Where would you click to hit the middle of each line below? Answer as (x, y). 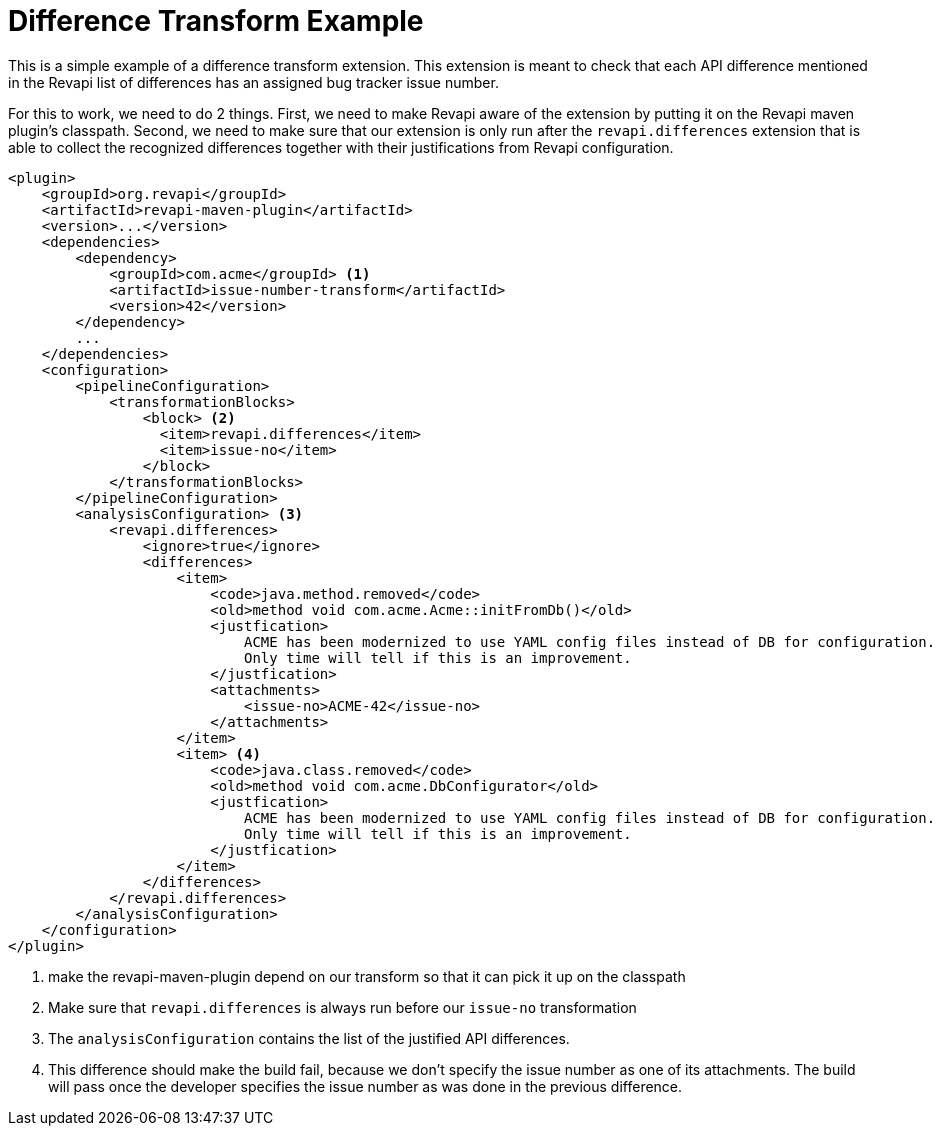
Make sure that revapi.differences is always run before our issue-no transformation (342, 1007)
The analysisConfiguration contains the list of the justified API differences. (309, 1038)
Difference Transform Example (216, 21)
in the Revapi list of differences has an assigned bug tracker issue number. (253, 82)
